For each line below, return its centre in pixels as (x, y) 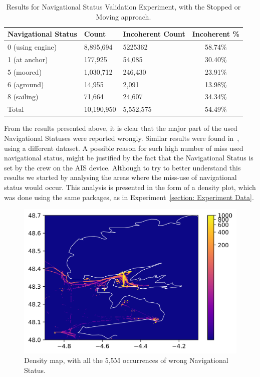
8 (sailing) (23, 97)
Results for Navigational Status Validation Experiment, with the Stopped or (123, 7)
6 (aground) (26, 84)
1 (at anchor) (28, 59)
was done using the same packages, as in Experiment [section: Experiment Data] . (129, 197)
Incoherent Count (154, 34)
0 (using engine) (32, 47)
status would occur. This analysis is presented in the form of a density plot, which (130, 187)
